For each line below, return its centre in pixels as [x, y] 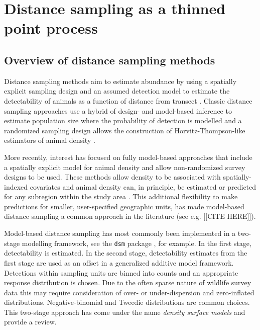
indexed [16, 186]
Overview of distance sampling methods [110, 60]
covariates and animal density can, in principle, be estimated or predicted [143, 186]
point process [51, 28]
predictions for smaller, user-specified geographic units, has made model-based [124, 206]
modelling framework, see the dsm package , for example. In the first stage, [137, 243]
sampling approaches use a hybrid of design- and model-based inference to [118, 110]
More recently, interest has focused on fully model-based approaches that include [128, 157]
